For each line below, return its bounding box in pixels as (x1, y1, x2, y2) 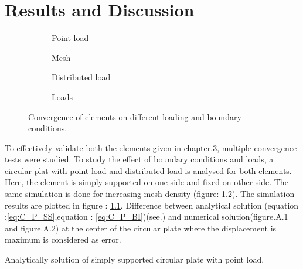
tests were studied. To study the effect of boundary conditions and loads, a (5, 153, 274, 165)
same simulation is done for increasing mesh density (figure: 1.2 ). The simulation (5, 188, 295, 200)
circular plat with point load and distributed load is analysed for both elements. (5, 164, 292, 176)
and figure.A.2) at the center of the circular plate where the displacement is (5, 222, 277, 234)
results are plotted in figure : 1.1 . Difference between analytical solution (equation (5, 199, 299, 211)
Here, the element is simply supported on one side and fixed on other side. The (5, 176, 288, 188)
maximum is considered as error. (5, 233, 121, 246)
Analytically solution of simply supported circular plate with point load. (5, 253, 264, 265)
